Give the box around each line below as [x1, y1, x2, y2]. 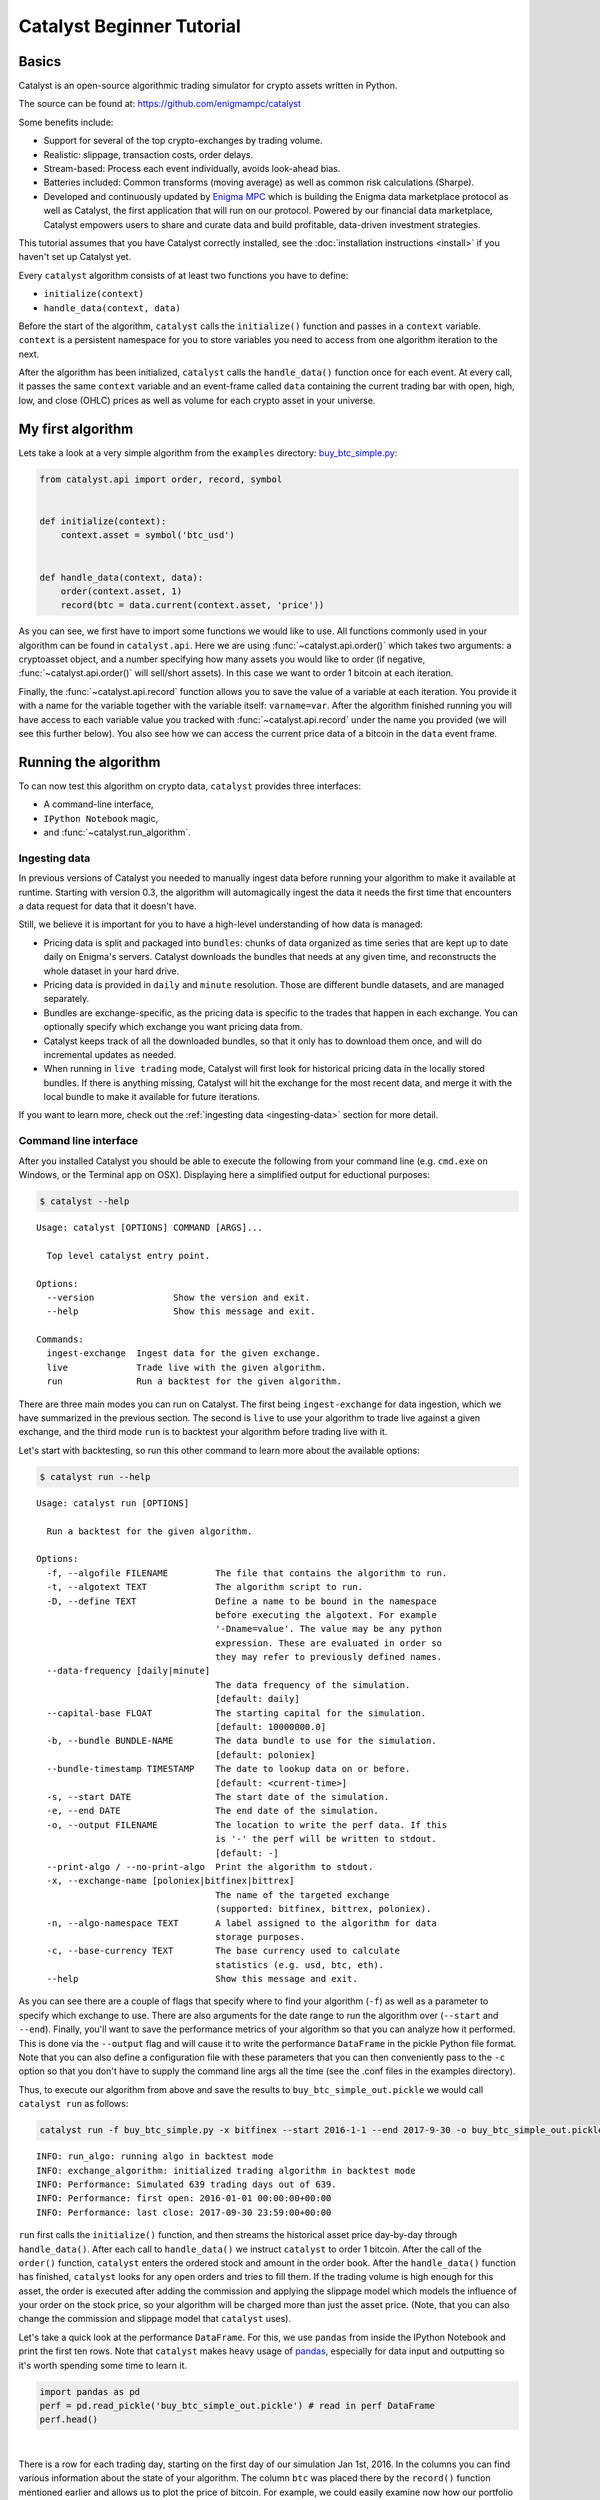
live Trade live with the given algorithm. [46, 1361, 327, 1373]
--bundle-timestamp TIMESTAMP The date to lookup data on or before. [46, 1763, 411, 1775]
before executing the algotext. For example [215, 1609, 437, 1620]
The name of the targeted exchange [215, 1889, 390, 1900]
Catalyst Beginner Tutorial [18, 15, 242, 37]
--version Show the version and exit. [46, 1291, 311, 1303]
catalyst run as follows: [18, 2098, 129, 2110]
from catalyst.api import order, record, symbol [39, 473, 283, 485]
